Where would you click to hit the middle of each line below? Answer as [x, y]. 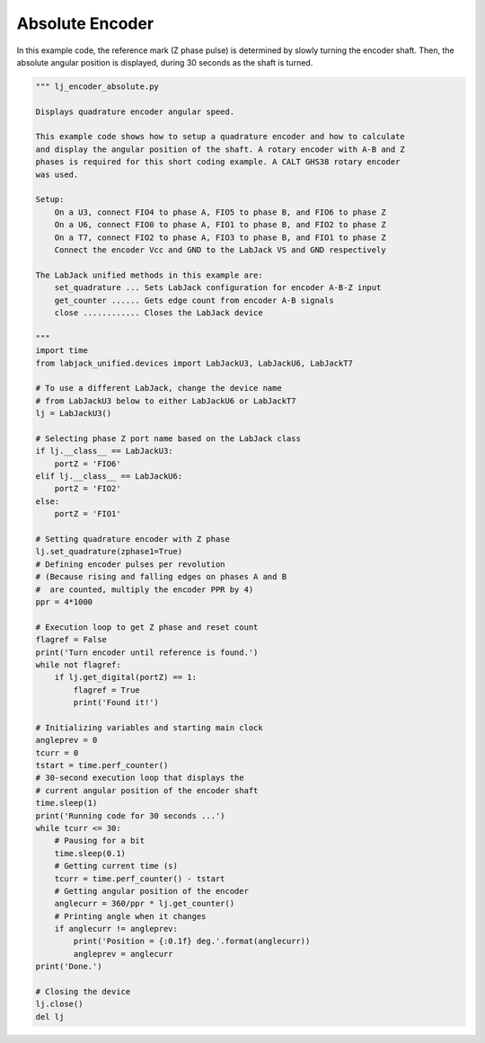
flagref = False [71, 640]
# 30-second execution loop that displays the [140, 778]
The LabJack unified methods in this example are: [150, 275]
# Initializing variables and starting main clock [150, 727]
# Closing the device [83, 992]
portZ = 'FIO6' [88, 464]
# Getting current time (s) [116, 866]
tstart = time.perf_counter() [102, 765]
